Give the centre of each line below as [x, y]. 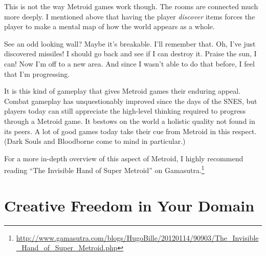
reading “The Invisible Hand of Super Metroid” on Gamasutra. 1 [104, 169]
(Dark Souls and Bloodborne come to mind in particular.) [95, 141]
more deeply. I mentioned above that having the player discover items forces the [130, 16]
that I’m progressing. [37, 73]
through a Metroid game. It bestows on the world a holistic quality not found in [130, 121]
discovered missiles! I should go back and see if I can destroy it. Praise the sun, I [130, 54]
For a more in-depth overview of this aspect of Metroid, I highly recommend [124, 158]
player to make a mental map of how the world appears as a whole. [109, 26]
